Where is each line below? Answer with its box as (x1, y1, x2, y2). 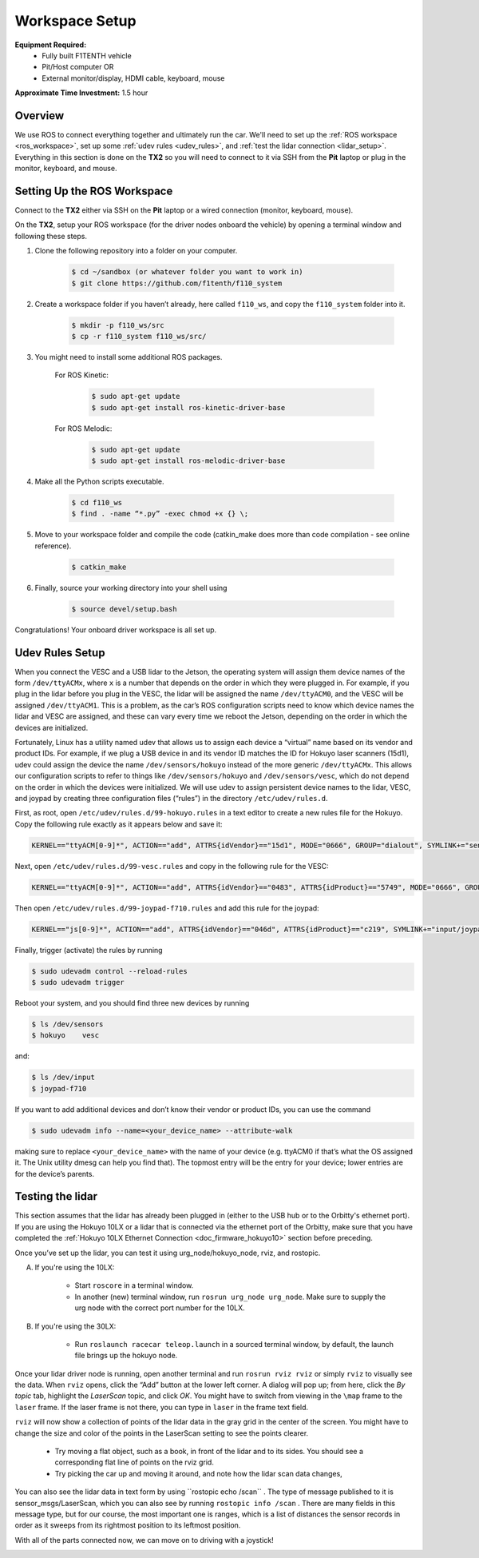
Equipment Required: (14, 40, 87, 50)
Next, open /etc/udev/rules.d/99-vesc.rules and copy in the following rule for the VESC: (14, 861, 329, 871)
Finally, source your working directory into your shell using (34, 583, 228, 592)
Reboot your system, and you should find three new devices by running (14, 998, 250, 1008)
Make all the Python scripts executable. (34, 476, 164, 487)
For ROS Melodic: (54, 424, 113, 433)
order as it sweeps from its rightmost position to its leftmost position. (14, 1520, 241, 1530)
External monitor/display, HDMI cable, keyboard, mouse (42, 73, 225, 83)
